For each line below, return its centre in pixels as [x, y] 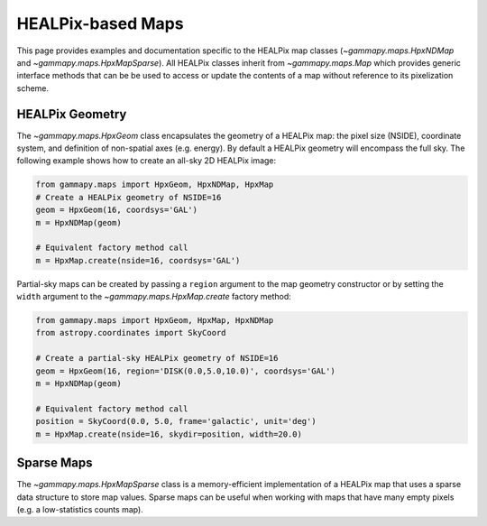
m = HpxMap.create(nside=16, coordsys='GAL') [138, 260]
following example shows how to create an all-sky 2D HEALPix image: [147, 161]
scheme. [33, 88]
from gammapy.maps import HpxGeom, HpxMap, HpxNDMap [155, 321]
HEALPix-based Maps [100, 23]
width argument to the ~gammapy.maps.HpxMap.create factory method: [154, 297]
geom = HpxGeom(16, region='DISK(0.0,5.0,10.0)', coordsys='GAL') [185, 371]
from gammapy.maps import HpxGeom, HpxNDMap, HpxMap [155, 185]
